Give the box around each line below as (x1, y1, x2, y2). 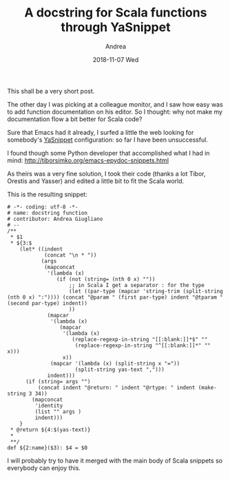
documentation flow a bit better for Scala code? (7, 115, 143, 123)
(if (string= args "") (25, 378, 91, 385)
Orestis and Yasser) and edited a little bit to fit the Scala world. (7, 177, 185, 185)
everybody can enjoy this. (7, 463, 81, 472)
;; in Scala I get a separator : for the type (68, 281, 205, 288)
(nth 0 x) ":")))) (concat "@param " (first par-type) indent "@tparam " (7, 294, 224, 301)
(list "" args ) (34, 408, 81, 415)
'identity (34, 402, 63, 409)
